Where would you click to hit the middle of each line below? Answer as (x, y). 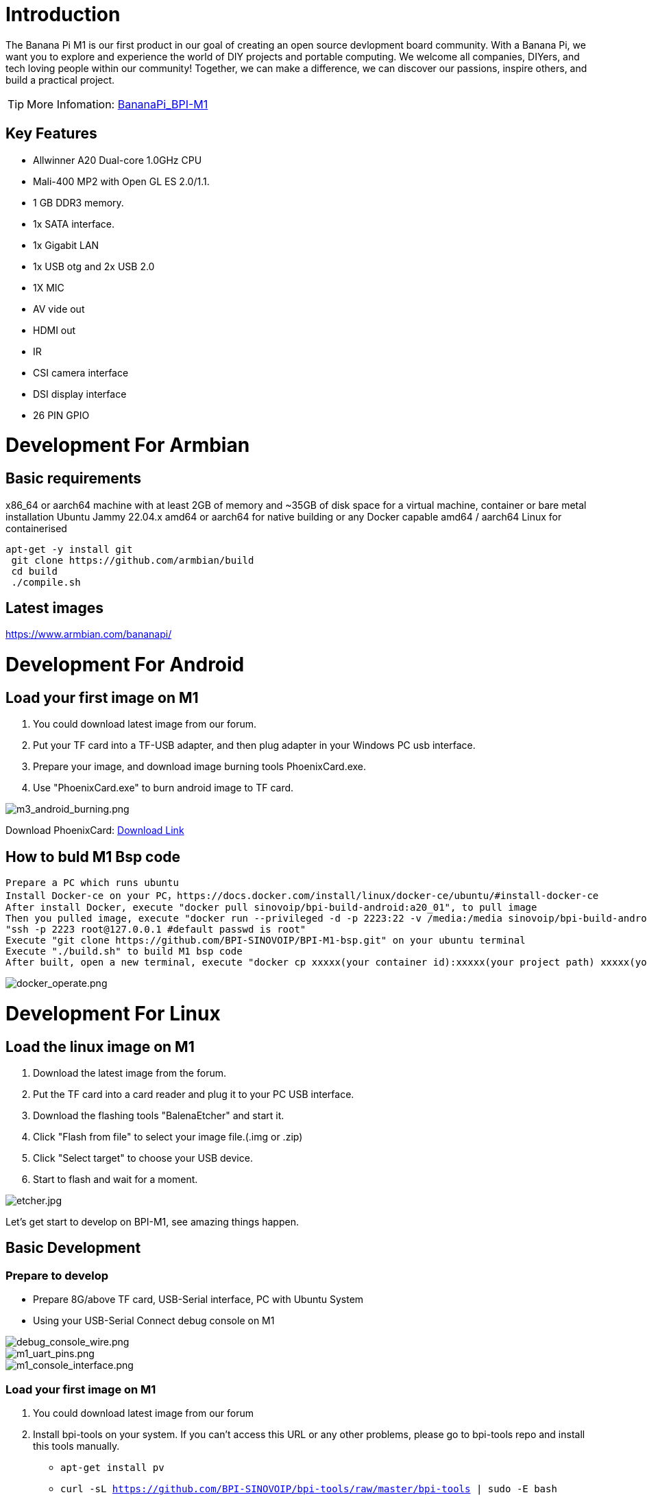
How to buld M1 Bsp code (93, 857)
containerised (36, 528)
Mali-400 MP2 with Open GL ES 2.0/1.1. (121, 181)
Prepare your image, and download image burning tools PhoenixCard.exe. (200, 767)
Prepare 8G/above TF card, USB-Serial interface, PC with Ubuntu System (198, 1300)
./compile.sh (46, 582)
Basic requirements (74, 479)
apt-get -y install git (69, 549)
